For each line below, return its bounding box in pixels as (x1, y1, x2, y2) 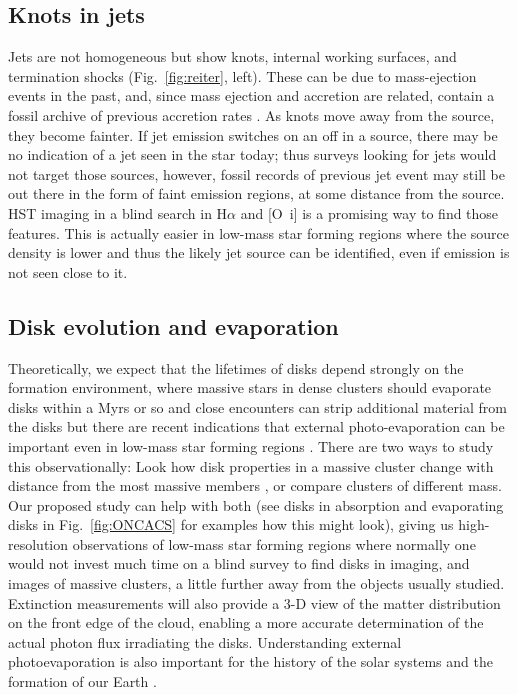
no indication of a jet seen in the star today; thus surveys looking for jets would (8, 144, 497, 165)
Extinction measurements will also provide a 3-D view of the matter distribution (8, 592, 501, 613)
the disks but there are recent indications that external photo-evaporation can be (8, 416, 505, 437)
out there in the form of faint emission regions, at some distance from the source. (8, 183, 505, 204)
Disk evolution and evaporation (8, 310, 339, 341)
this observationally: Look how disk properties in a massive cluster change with (8, 455, 494, 476)
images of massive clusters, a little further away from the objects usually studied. (8, 573, 505, 594)
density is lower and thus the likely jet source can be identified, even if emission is (8, 242, 510, 263)
